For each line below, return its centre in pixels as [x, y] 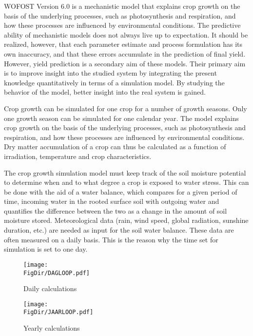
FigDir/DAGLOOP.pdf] [57, 273]
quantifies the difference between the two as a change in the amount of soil [116, 210]
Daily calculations [50, 288]
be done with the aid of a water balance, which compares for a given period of [121, 191]
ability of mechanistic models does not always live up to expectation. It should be [126, 34]
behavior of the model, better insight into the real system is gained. [105, 92]
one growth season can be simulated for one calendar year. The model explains [121, 118]
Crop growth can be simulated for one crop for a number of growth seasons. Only [126, 108]
